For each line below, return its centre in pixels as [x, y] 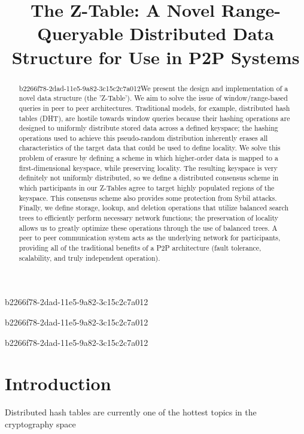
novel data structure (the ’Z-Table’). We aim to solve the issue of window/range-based [153, 98]
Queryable [80, 33]
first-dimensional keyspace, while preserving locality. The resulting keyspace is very [148, 168]
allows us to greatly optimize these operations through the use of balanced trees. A [148, 227]
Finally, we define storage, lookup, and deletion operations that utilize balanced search [154, 208]
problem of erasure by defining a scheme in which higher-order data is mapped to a [148, 158]
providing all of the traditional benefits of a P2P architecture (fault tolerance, [140, 248]
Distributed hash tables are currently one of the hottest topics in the [131, 412]
